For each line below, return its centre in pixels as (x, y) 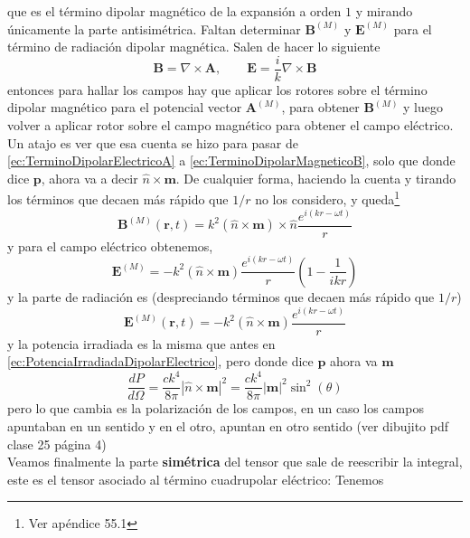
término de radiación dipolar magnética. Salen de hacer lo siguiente (194, 47)
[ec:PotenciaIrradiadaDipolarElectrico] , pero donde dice (160, 361)
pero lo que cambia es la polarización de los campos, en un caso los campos (216, 408)
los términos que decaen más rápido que (118, 199)
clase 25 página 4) (57, 444)
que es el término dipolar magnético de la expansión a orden (174, 11)
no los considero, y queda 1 (328, 198)
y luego (423, 107)
